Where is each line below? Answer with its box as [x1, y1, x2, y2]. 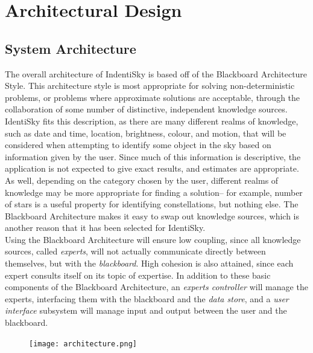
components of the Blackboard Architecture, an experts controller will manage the [5, 280, 308, 293]
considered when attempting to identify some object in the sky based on [5, 138, 271, 151]
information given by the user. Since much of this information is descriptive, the [5, 150, 301, 163]
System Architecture [5, 39, 136, 57]
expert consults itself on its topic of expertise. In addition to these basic [5, 268, 271, 281]
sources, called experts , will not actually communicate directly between [5, 245, 266, 257]
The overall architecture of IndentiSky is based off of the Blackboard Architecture [5, 67, 308, 80]
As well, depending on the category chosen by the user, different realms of [5, 173, 279, 186]
